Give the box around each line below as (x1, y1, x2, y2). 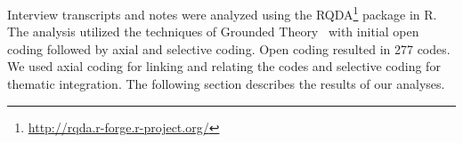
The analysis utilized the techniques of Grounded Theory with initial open (7, 22, 419, 41)
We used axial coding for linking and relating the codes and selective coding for (7, 57, 441, 75)
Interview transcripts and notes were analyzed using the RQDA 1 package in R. (7, 3, 437, 23)
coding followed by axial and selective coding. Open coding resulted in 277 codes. (7, 39, 451, 58)
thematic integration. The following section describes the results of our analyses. (7, 75, 445, 93)
